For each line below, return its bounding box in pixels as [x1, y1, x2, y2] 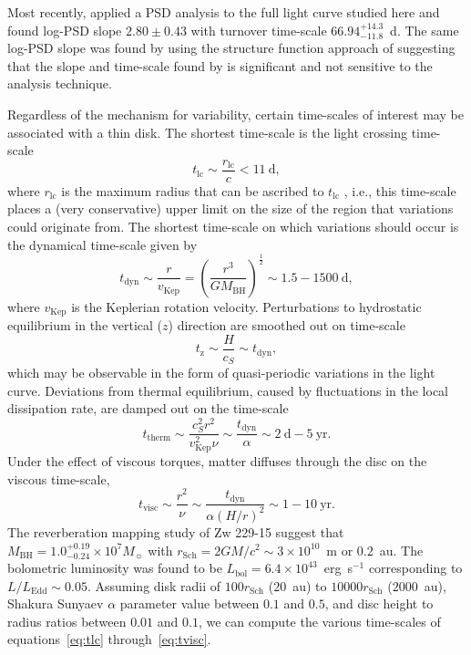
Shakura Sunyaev [7, 594, 104, 613]
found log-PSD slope [7, 20, 122, 39]
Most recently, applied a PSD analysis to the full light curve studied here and [7, 3, 440, 21]
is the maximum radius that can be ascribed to [61, 181, 324, 200]
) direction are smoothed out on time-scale [168, 316, 405, 334]
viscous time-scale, [7, 469, 110, 488]
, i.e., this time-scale [343, 181, 456, 200]
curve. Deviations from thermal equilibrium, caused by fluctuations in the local [7, 380, 449, 400]
